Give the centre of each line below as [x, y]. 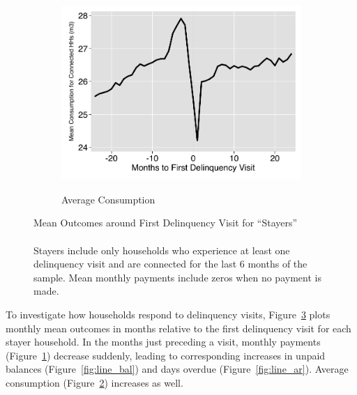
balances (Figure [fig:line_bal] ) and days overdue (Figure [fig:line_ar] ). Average [177, 369]
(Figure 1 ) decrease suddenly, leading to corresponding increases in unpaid [166, 355]
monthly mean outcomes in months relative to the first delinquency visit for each [178, 328]
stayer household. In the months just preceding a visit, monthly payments [163, 342]
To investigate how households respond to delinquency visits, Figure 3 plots [168, 314]
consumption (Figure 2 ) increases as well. [94, 382]
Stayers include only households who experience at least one [162, 250]
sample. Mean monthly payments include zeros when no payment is [177, 277]
